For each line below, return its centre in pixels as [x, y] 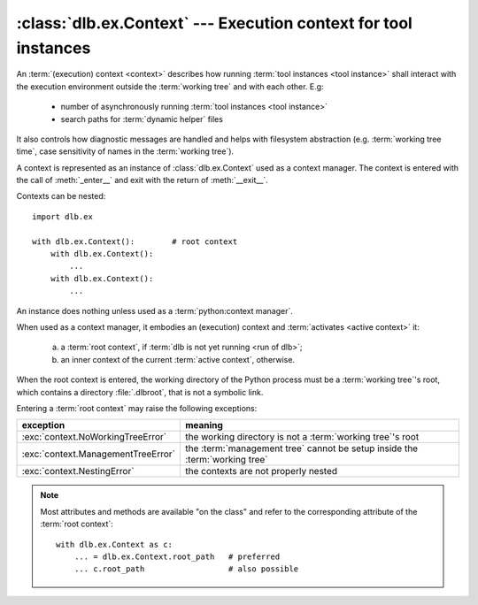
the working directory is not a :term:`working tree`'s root [302, 437]
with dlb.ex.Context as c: [114, 544]
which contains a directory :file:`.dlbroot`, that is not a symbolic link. [140, 392]
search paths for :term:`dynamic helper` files [142, 119]
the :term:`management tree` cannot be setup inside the [301, 448]
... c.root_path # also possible [186, 569]
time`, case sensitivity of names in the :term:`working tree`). [125, 151]
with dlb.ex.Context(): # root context [135, 241]
